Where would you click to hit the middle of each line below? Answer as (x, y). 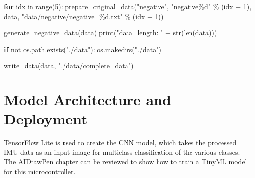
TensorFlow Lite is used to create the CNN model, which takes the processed (120, 142)
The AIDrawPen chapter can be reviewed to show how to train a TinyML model (126, 162)
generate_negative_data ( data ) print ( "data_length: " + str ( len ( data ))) (111, 33)
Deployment (46, 119)
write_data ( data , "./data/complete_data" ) (69, 66)
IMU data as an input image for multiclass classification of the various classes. (122, 152)
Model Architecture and (88, 100)
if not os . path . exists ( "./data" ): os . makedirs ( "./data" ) (83, 49)
